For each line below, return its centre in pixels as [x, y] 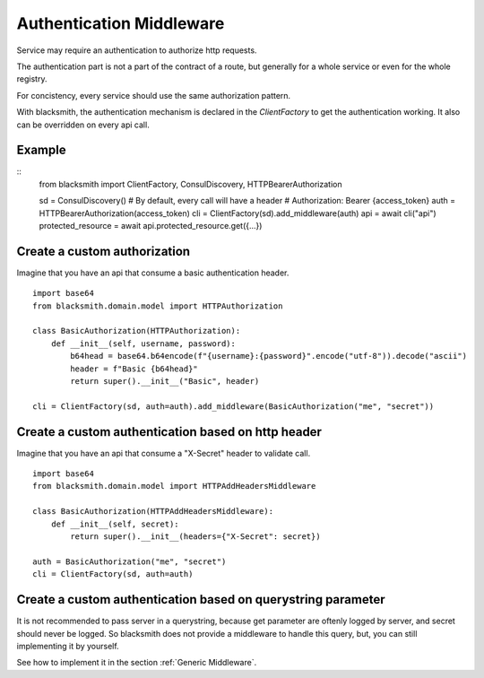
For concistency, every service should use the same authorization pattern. [154, 95]
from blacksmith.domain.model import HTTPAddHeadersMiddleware [174, 486]
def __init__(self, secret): [115, 524]
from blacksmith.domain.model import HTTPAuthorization [158, 306]
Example [41, 150]
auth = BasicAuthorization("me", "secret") [130, 561]
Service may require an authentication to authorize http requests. [137, 50]
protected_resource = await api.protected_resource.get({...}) [151, 225]
